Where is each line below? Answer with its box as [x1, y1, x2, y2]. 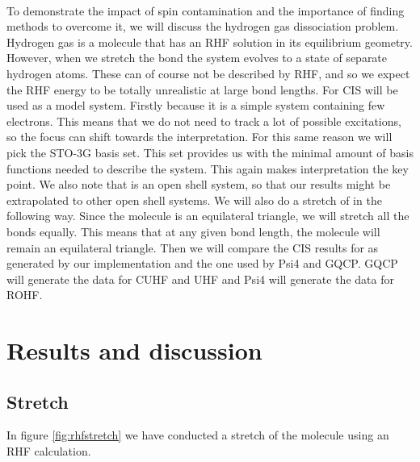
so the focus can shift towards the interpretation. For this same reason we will [6, 128, 393, 145]
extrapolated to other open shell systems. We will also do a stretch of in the [6, 191, 382, 208]
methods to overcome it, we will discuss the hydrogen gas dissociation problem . [6, 18, 399, 35]
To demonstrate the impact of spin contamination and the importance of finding [6, 2, 405, 19]
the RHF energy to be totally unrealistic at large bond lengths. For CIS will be [6, 81, 398, 98]
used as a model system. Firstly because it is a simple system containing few [6, 97, 385, 114]
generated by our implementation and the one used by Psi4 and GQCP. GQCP [6, 255, 398, 272]
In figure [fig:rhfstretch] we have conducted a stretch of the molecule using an [6, 427, 389, 443]
